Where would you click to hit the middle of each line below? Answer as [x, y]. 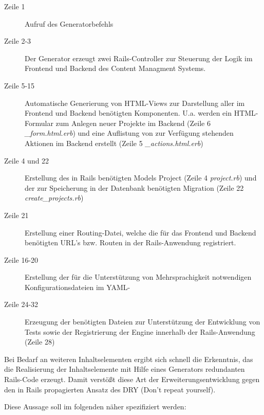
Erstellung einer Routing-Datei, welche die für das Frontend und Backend [140, 232]
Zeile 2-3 [18, 41]
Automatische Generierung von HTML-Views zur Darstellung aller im [135, 103]
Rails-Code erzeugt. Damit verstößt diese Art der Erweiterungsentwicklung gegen [132, 379]
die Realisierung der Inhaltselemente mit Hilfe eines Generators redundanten [125, 369]
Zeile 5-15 [20, 85]
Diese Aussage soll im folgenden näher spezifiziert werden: [95, 407]
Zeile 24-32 [21, 304]
